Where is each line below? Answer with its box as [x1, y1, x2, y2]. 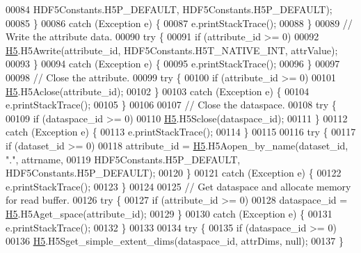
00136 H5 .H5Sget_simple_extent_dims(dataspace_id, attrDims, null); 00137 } [6, 234, 344, 248]
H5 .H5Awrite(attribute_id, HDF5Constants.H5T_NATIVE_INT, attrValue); [6, 42, 338, 57]
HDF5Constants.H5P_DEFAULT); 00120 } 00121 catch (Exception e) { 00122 [6, 165, 342, 180]
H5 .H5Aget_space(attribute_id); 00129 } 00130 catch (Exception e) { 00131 [6, 206, 332, 220]
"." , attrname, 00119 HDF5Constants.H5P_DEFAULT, [6, 152, 241, 166]
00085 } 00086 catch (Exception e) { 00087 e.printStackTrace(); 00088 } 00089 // [6, 15, 353, 30]
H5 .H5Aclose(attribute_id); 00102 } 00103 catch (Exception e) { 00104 [6, 83, 310, 98]
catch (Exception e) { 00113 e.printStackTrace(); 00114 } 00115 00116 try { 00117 [6, 124, 356, 139]
